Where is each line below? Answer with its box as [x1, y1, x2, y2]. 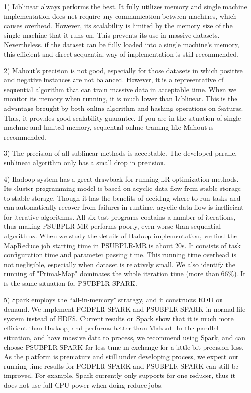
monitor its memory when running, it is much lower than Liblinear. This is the [4, 94, 237, 104]
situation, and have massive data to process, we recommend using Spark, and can [4, 332, 246, 342]
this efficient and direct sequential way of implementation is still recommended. [4, 48, 238, 59]
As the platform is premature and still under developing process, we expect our [4, 351, 239, 362]
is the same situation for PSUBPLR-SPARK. [4, 278, 137, 288]
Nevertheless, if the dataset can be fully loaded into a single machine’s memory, [4, 39, 239, 49]
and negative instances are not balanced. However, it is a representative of [4, 75, 224, 85]
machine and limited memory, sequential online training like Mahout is [4, 122, 214, 132]
